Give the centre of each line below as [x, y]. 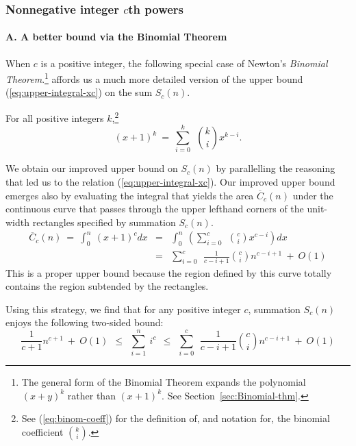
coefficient [42, 431]
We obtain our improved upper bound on [92, 168]
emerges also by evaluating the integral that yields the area [130, 195]
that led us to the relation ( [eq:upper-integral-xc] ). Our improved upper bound [170, 182]
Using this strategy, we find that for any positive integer [123, 309]
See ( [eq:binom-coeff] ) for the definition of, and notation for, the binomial [176, 418]
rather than [91, 395]
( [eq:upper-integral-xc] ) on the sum [79, 92]
